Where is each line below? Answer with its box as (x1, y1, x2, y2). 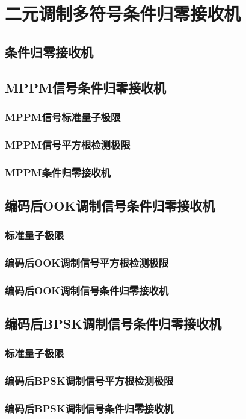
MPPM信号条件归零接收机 (5, 78, 166, 96)
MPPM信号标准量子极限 (5, 109, 121, 124)
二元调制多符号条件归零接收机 (5, 1, 241, 26)
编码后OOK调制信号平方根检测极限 (5, 255, 169, 270)
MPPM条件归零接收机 (5, 164, 111, 179)
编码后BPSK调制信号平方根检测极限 (5, 373, 174, 388)
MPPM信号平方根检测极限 (5, 137, 131, 152)
